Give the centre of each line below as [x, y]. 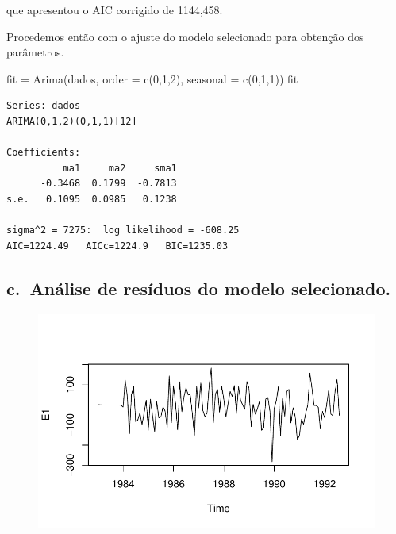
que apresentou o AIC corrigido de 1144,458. [115, 10]
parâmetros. [35, 52]
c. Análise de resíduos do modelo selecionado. [199, 288]
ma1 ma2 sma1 [120, 168]
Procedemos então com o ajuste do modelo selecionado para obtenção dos [185, 36]
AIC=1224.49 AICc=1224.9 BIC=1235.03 [117, 246]
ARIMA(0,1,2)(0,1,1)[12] [72, 121]
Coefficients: [44, 153]
